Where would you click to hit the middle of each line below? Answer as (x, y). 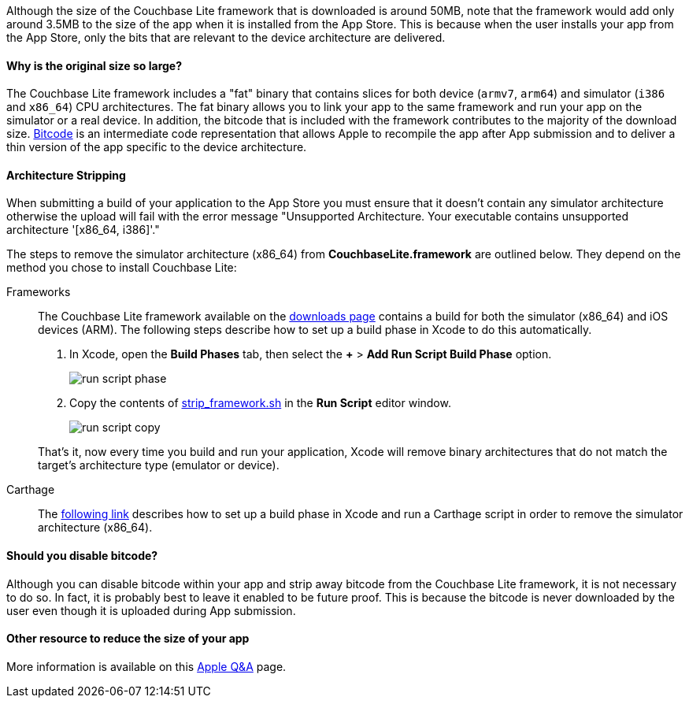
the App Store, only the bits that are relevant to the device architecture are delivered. (226, 37)
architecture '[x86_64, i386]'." (83, 230)
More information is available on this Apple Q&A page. (146, 666)
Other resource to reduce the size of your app (128, 639)
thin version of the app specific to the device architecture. (157, 147)
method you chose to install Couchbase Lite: (122, 268)
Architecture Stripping (66, 175)
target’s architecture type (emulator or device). (159, 465)
